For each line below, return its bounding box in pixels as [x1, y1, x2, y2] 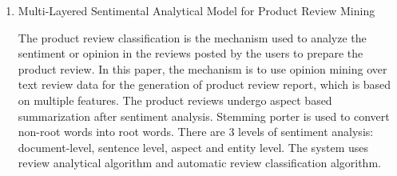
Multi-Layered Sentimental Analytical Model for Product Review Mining [18, 2, 375, 18]
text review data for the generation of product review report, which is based [18, 76, 391, 93]
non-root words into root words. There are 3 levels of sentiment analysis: [18, 123, 374, 140]
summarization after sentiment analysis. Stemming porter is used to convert [18, 107, 390, 124]
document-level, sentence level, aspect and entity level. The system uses [18, 138, 369, 155]
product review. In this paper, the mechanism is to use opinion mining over [18, 60, 387, 77]
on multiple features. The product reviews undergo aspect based [18, 91, 332, 108]
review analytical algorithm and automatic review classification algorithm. [18, 154, 381, 171]
